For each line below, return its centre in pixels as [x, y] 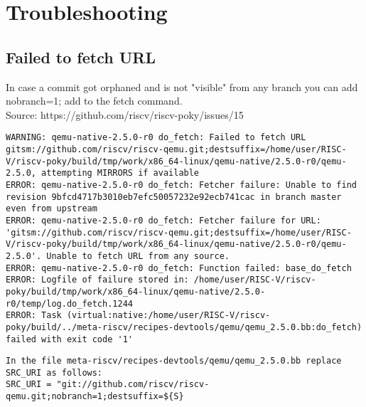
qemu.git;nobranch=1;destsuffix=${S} [95, 397]
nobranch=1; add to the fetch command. [94, 101]
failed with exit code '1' [69, 339]
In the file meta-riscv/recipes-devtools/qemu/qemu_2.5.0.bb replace [174, 361]
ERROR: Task [34, 316]
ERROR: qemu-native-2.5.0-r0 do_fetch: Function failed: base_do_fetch [179, 268]
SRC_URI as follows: [54, 372]
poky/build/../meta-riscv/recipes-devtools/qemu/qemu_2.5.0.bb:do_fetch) [184, 327]
